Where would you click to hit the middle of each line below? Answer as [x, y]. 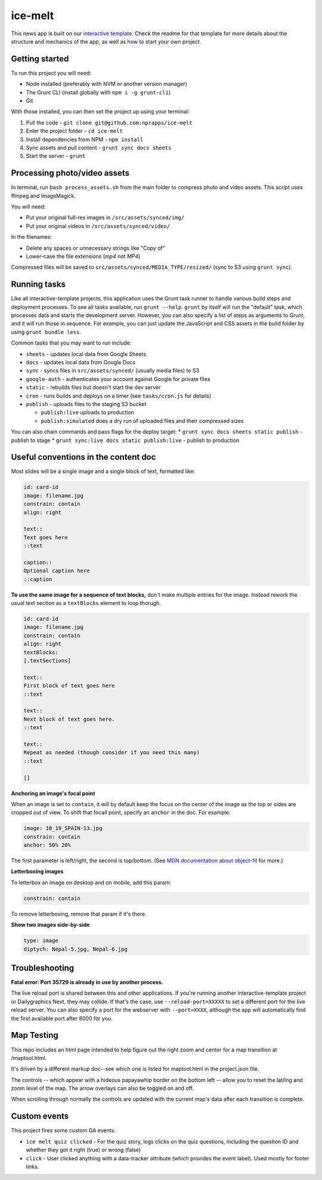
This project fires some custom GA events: [63, 1130]
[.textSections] [47, 661]
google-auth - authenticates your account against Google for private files [118, 379]
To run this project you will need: [51, 73]
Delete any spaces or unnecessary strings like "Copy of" [95, 248]
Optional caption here [57, 571]
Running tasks [38, 285]
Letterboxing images [37, 871]
